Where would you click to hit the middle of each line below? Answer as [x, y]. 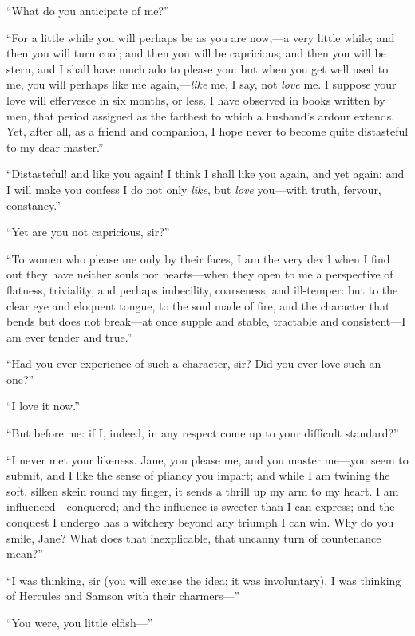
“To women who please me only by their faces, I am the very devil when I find [198, 258]
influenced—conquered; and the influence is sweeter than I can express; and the [201, 506]
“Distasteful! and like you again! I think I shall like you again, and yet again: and [206, 174]
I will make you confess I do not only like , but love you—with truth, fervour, [194, 189]
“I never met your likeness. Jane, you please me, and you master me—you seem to [207, 459]
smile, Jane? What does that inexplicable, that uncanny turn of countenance [194, 537]
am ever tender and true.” [69, 336]
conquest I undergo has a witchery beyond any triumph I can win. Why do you [200, 522]
